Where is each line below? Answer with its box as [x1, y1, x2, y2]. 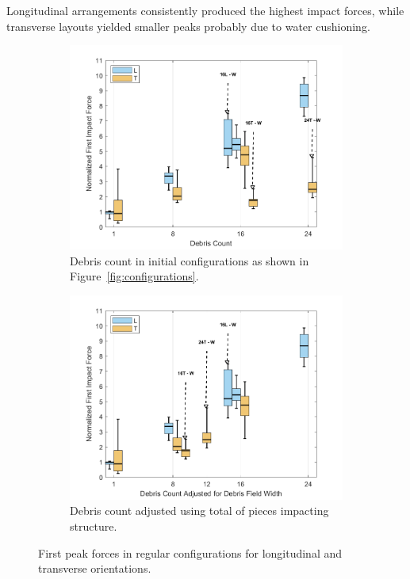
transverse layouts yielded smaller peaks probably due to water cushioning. [6, 17, 370, 34]
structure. [70, 517, 117, 534]
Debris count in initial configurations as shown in [70, 252, 309, 269]
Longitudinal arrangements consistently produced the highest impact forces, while [6, 2, 404, 18]
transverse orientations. [38, 560, 151, 577]
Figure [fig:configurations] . [70, 268, 199, 284]
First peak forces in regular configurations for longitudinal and [38, 544, 343, 561]
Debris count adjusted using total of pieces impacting [70, 502, 329, 519]
